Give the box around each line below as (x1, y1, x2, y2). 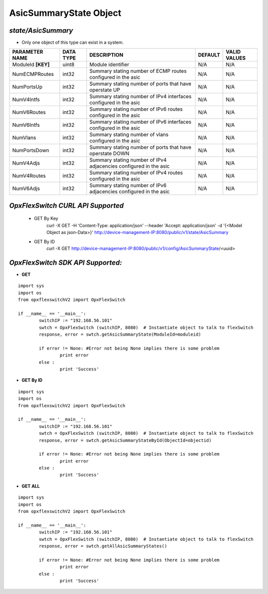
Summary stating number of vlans (89, 131, 169, 138)
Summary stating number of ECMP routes (89, 67, 187, 74)
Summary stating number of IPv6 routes (89, 106, 183, 113)
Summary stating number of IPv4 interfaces (89, 93, 192, 100)
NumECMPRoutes (12, 71, 54, 78)
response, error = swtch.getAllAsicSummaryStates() (39, 543, 167, 549)
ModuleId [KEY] (12, 61, 50, 68)
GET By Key (34, 216, 59, 222)
